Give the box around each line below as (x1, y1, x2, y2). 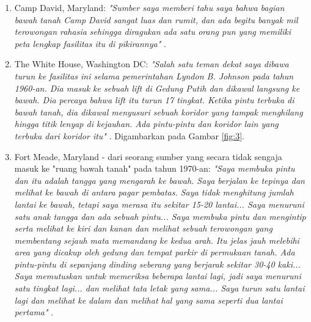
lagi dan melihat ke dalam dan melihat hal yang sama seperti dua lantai (14, 293, 283, 306)
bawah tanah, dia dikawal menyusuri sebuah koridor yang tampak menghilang (14, 105, 303, 118)
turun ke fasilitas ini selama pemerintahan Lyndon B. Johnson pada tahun (14, 69, 294, 82)
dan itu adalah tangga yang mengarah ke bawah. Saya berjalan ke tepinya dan (14, 174, 305, 186)
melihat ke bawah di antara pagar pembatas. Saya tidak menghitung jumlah (14, 186, 294, 199)
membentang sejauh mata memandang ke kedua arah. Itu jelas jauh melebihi (14, 233, 299, 246)
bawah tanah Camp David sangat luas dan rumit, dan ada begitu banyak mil (14, 13, 298, 26)
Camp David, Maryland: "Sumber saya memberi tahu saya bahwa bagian (14, 1, 285, 13)
